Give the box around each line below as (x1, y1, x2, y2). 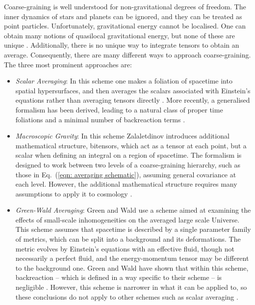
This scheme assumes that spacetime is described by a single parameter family (15, 224, 251, 234)
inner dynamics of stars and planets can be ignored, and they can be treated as (4, 11, 242, 21)
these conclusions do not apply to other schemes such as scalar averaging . (15, 291, 238, 302)
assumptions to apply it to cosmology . (15, 188, 132, 198)
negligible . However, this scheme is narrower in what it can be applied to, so (15, 282, 247, 292)
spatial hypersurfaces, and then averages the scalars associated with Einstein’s (15, 85, 251, 95)
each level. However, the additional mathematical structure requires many (15, 179, 237, 189)
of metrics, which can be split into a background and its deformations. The (15, 234, 241, 244)
